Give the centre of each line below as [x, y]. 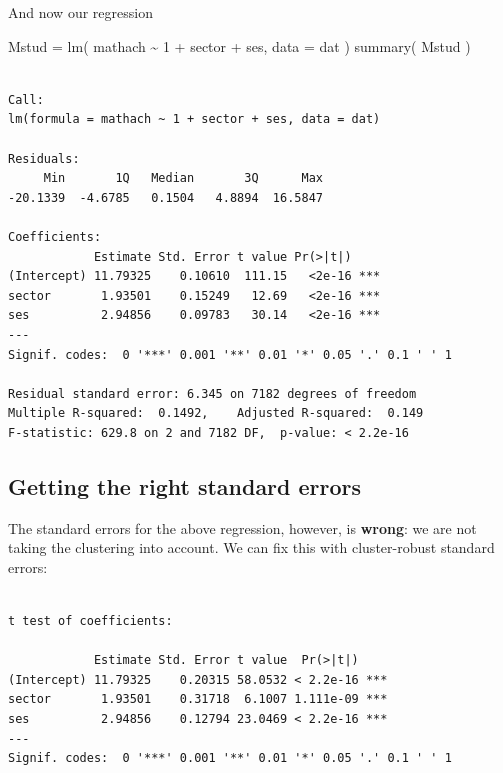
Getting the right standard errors [185, 485]
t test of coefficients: [90, 621]
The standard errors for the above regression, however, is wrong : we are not [242, 527]
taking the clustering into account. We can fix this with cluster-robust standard [251, 547]
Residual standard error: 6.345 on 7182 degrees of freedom [212, 393]
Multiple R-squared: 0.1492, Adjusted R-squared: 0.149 [216, 413]
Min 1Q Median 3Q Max [183, 178]
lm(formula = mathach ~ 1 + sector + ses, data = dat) [194, 119]
